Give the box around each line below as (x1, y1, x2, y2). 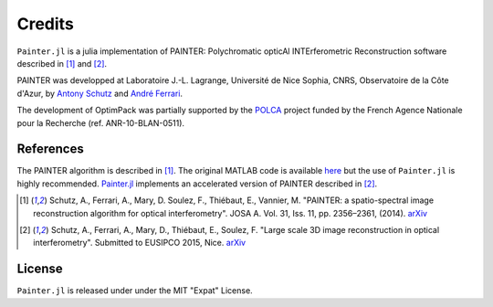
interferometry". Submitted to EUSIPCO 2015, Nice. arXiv (33, 238, 246, 249)
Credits (16, 14, 75, 34)
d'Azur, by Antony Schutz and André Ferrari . (16, 88, 183, 99)
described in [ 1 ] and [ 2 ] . (16, 58, 108, 69)
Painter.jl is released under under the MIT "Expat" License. (16, 285, 253, 296)
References (16, 142, 84, 157)
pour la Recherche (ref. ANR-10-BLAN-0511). (16, 117, 185, 128)
